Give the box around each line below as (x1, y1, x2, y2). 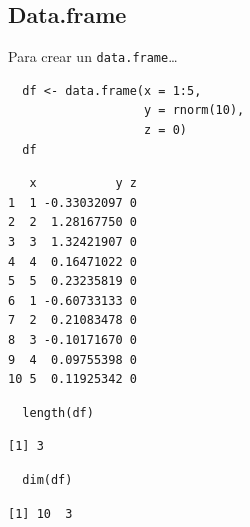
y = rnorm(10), (144, 103, 245, 118)
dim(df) (22, 472, 73, 487)
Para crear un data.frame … (8, 46, 178, 67)
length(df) (22, 405, 94, 420)
